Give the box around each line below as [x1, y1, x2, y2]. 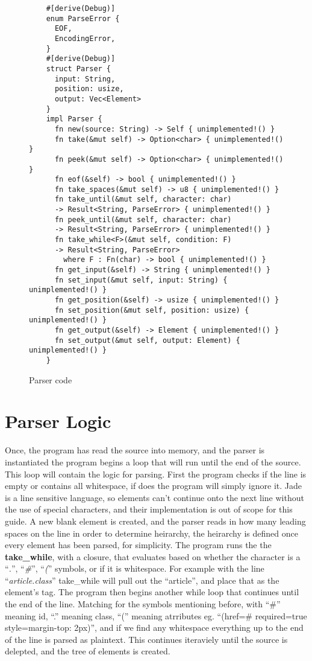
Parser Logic [5, 409, 111, 433]
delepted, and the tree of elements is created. [5, 645, 170, 657]
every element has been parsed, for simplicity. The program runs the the [5, 538, 272, 551]
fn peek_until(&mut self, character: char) [54, 215, 232, 224]
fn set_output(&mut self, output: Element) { [54, 336, 240, 345]
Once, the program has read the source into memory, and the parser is [5, 444, 265, 456]
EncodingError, [54, 34, 116, 43]
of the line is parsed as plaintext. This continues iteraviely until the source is [5, 633, 288, 645]
